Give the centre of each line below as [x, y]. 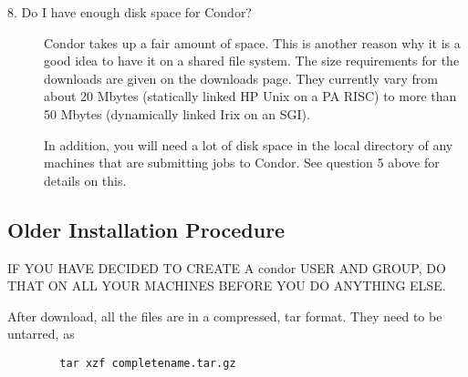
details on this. [85, 180]
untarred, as [41, 334]
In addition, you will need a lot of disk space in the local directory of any [249, 144]
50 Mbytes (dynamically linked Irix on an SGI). [177, 113]
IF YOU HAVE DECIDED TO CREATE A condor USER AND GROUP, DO [227, 267]
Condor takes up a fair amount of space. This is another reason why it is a [252, 42]
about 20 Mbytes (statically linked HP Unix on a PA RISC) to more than [250, 96]
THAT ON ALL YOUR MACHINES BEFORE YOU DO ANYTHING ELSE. [227, 285]
